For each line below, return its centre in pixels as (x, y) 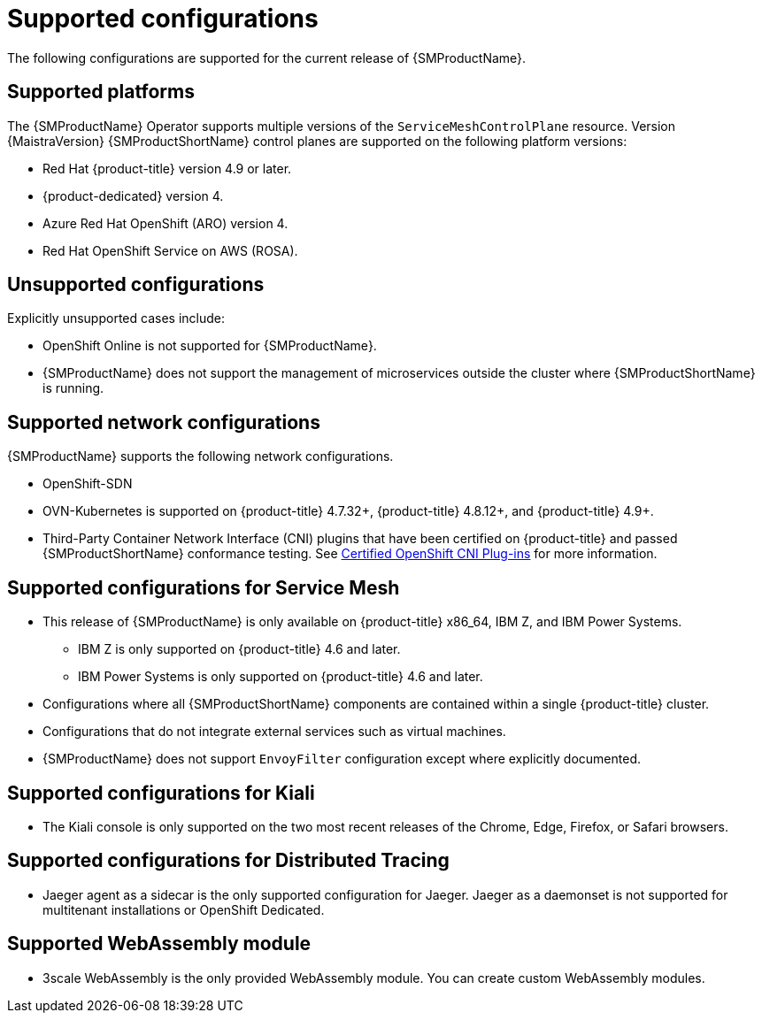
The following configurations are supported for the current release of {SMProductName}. (267, 58)
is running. (73, 388)
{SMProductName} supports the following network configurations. (200, 456)
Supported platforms (101, 92)
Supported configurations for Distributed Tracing (228, 861)
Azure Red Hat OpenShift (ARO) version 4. (165, 223)
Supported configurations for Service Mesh (204, 587)
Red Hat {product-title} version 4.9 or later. (167, 168)
